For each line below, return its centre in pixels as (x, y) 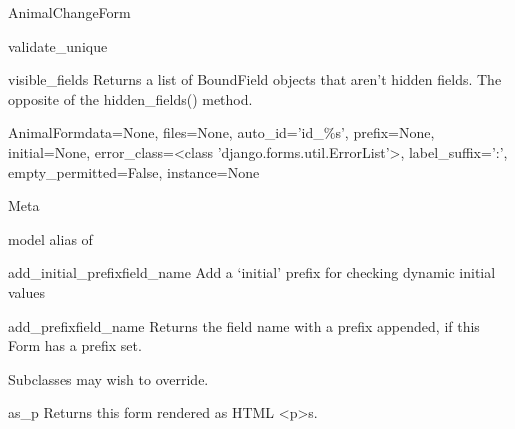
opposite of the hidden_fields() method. (130, 98)
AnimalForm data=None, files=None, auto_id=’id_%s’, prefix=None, (221, 132)
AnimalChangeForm (69, 12)
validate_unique (58, 45)
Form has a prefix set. (75, 345)
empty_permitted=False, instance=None (134, 171)
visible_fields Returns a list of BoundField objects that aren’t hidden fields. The (255, 79)
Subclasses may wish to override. (108, 378)
